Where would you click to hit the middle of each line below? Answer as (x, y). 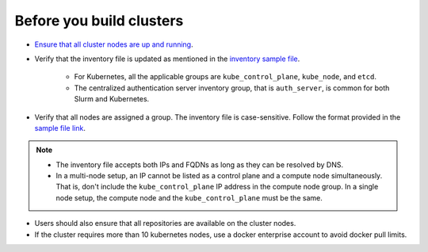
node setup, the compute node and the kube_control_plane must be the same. (189, 197)
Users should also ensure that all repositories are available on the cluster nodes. (165, 223)
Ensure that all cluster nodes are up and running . (114, 44)
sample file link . (60, 128)
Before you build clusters (99, 21)
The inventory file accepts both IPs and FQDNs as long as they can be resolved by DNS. (200, 164)
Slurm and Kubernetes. (112, 99)
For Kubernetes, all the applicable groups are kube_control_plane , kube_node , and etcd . (225, 77)
